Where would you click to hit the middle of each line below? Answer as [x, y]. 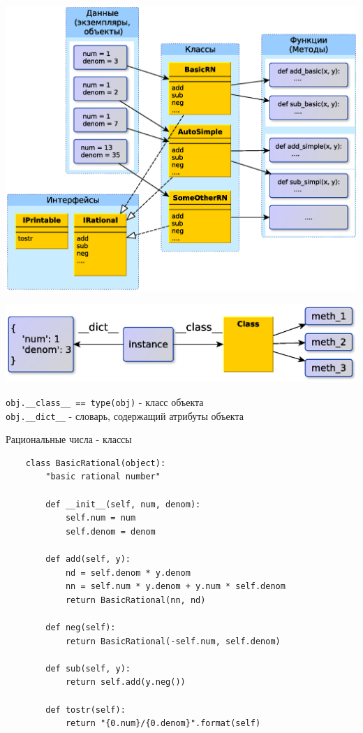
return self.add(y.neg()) [125, 682]
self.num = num [101, 518]
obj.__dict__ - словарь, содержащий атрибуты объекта [125, 415]
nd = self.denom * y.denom [128, 573]
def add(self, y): [88, 559]
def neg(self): [81, 627]
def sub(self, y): [88, 668]
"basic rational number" [103, 477]
